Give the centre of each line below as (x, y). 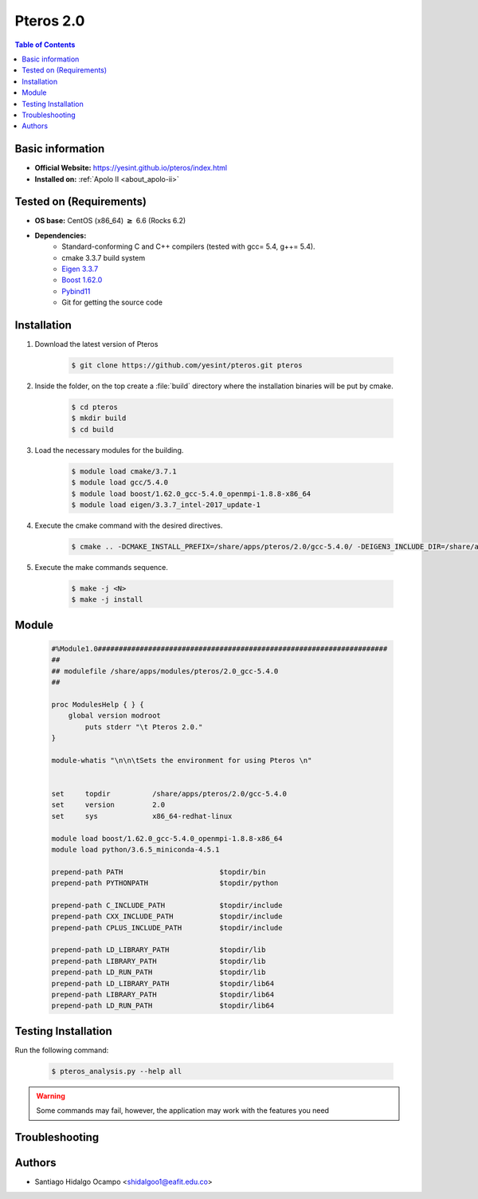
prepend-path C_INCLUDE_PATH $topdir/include (167, 905)
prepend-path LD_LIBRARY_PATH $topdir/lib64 (163, 983)
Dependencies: (61, 235)
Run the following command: (62, 1050)
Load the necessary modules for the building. (109, 450)
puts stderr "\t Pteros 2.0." (144, 727)
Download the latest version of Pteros (96, 344)
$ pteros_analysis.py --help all (117, 1071)
